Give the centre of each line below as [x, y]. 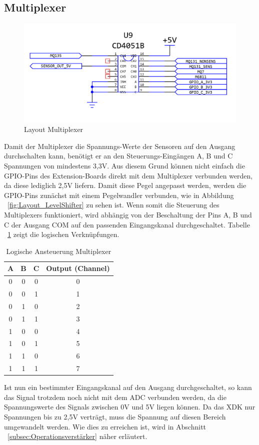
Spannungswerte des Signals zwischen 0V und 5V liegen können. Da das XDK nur [130, 407]
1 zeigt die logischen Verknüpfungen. [63, 234]
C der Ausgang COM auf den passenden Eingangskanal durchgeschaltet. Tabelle [127, 224]
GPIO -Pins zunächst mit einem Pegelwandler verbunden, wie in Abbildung [119, 195]
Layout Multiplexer [54, 129]
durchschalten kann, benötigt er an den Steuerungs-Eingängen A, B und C [118, 156]
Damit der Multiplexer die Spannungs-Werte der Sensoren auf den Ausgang [120, 146]
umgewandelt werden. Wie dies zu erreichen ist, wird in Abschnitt [105, 426]
